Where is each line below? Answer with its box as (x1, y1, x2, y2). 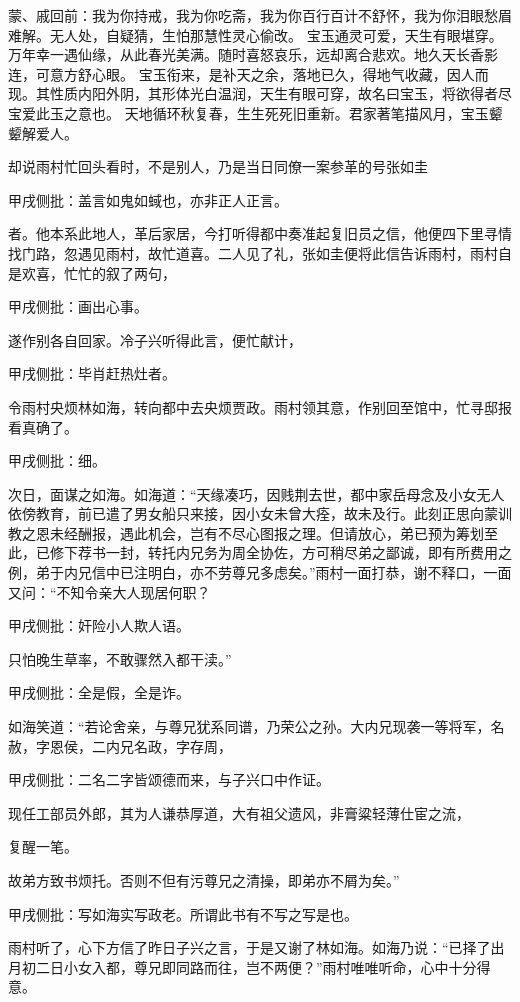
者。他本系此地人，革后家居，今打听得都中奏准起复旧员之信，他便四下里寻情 (8, 223, 512, 244)
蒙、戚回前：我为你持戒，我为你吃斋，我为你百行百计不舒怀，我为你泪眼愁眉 (8, 5, 512, 25)
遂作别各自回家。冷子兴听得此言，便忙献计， (8, 329, 302, 350)
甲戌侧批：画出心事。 (8, 296, 148, 317)
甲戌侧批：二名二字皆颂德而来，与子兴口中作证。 (8, 769, 330, 790)
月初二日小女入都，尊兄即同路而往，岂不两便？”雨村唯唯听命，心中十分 (8, 956, 477, 977)
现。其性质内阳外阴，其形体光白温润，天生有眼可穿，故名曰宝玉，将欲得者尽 (8, 83, 512, 104)
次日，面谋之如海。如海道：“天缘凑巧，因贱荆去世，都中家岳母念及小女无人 (8, 483, 505, 504)
